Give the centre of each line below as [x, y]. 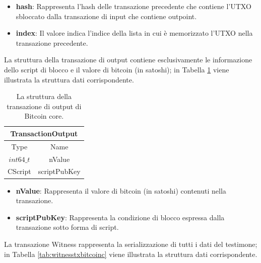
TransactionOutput [44, 133]
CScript [19, 171]
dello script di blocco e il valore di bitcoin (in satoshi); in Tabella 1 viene [117, 69]
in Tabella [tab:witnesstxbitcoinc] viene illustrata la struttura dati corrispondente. [131, 254]
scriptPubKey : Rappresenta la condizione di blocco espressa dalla [120, 217]
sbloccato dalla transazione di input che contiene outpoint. [106, 16]
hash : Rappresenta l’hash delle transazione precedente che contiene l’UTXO [134, 6]
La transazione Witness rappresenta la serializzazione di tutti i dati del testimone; [131, 244]
